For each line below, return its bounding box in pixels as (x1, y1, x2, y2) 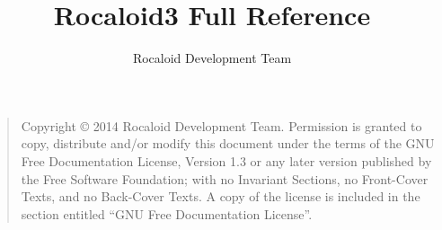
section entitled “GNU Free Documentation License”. (21, 204, 313, 223)
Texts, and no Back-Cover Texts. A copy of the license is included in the (21, 187, 420, 206)
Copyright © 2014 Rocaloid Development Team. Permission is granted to (21, 116, 422, 135)
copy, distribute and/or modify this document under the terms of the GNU (21, 134, 435, 153)
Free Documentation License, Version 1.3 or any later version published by (21, 151, 432, 170)
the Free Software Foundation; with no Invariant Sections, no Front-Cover (21, 169, 429, 188)
